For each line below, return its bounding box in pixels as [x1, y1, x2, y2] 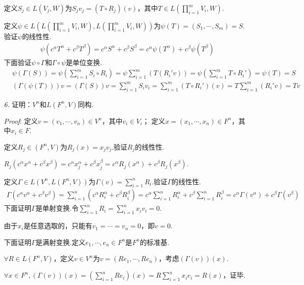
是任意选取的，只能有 [23, 220, 93, 231]
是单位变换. [66, 57, 102, 67]
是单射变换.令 [35, 203, 79, 213]
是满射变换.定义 [35, 237, 86, 247]
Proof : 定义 [4, 115, 38, 126]
